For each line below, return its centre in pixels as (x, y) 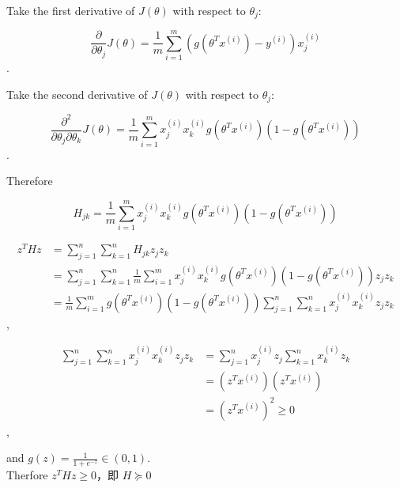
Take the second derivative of (77, 94)
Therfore (27, 475)
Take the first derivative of (71, 10)
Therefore (30, 181)
